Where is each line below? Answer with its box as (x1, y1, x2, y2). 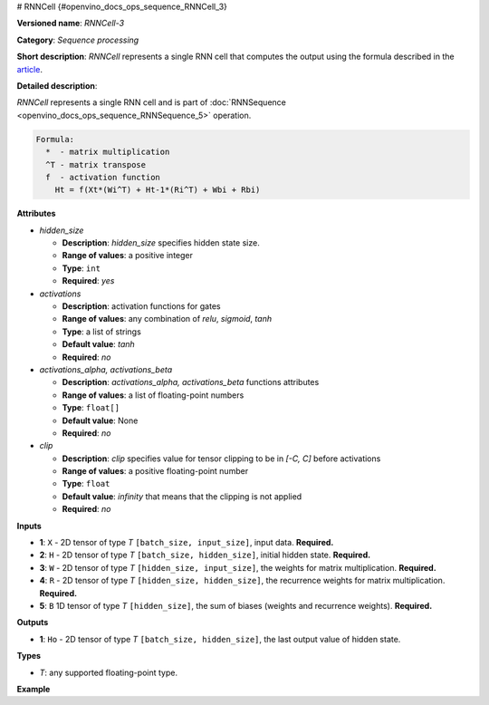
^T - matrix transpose (45, 159, 147, 169)
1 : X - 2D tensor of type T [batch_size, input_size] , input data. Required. (39, 537, 334, 548)
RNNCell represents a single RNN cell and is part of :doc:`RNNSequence (16, 97, 287, 108)
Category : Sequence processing (16, 34, 139, 45)
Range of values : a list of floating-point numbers (62, 390, 244, 401)
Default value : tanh (62, 339, 135, 350)
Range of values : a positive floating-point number (62, 466, 249, 477)
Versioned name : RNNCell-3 (16, 18, 125, 29)
